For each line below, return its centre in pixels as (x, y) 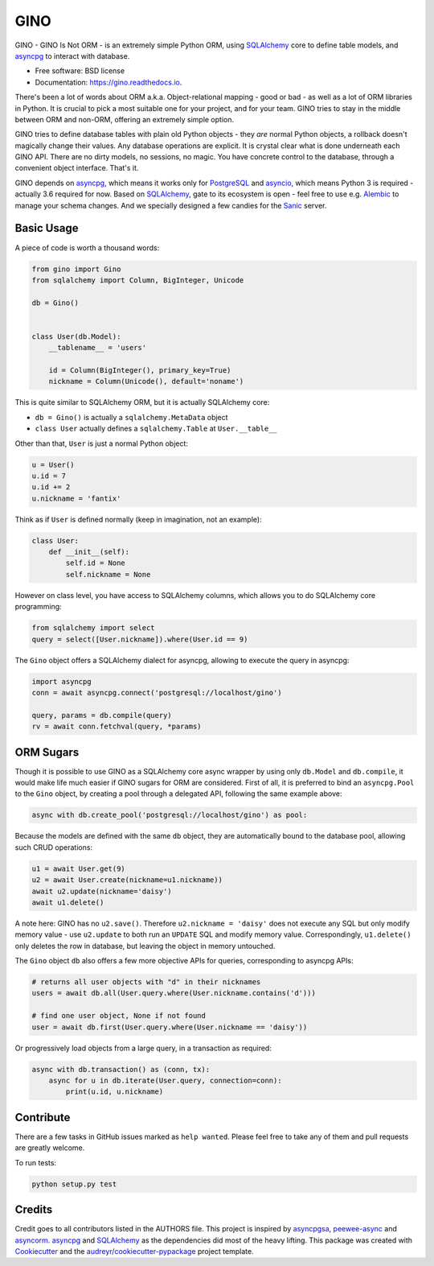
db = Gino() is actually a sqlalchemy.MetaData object (131, 417)
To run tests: (35, 1162)
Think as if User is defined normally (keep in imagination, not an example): (138, 519)
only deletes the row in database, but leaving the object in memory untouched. (145, 946)
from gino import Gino (76, 269)
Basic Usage (47, 228)
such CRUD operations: (53, 847)
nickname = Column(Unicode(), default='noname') (146, 381)
